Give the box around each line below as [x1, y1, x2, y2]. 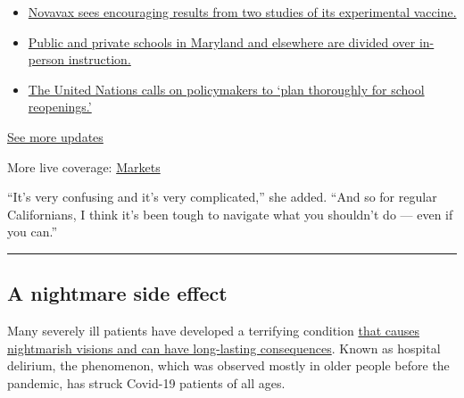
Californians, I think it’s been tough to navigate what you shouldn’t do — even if [7, 204, 453, 223]
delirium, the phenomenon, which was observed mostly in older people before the [7, 356, 450, 375]
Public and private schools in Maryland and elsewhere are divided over [28, 32, 416, 51]
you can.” [7, 222, 57, 241]
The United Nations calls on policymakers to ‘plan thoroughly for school [28, 79, 425, 98]
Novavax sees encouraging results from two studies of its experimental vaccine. [28, 3, 457, 21]
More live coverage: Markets [7, 157, 161, 176]
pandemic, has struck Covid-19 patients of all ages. [7, 373, 286, 392]
